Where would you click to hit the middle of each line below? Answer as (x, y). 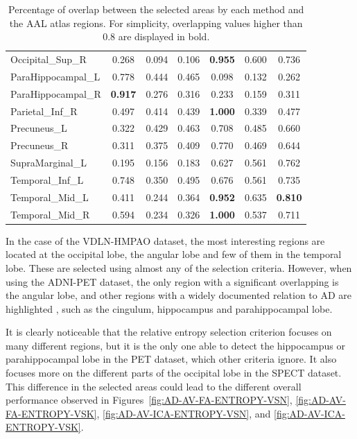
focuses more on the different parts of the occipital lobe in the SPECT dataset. (174, 373)
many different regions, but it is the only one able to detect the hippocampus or (175, 345)
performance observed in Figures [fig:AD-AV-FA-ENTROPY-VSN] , (149, 400)
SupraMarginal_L (49, 163)
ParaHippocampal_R (56, 93)
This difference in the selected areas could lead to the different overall (154, 386)
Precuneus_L (39, 128)
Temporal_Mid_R (50, 214)
